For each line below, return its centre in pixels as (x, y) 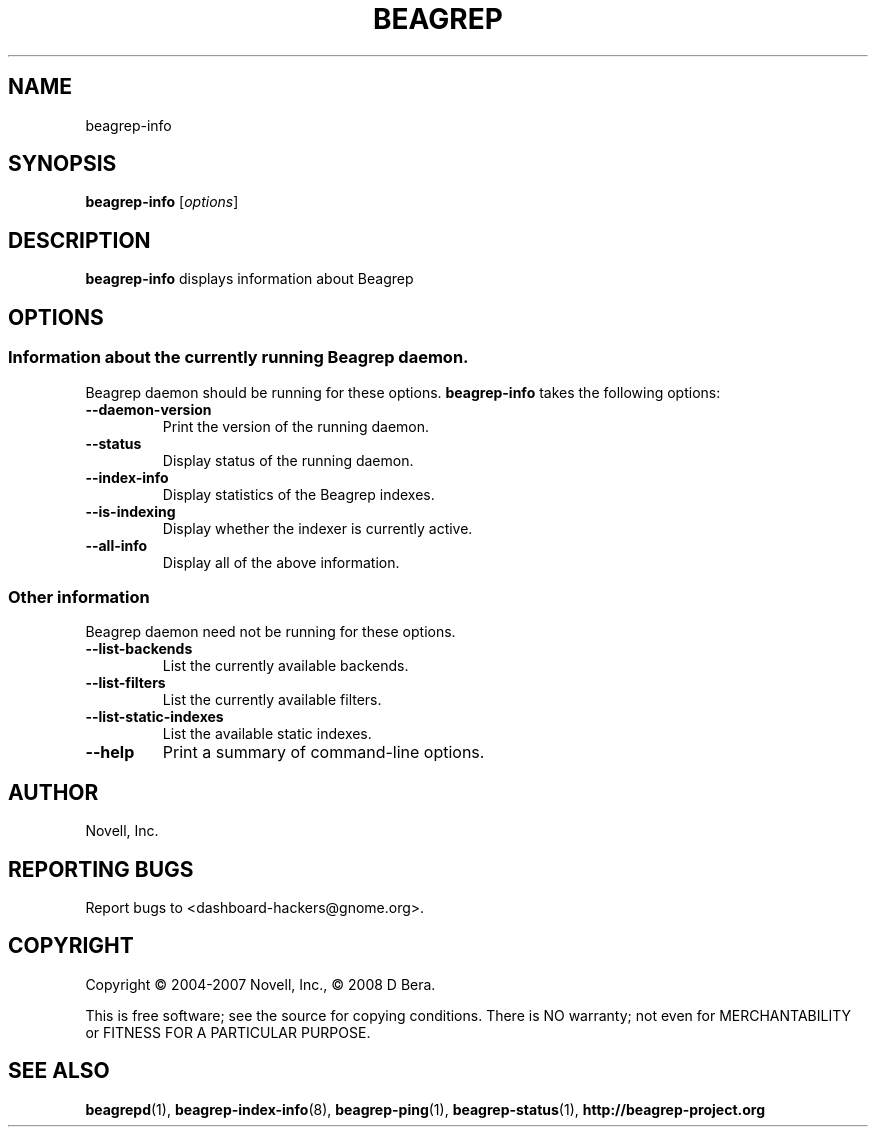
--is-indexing (130, 511)
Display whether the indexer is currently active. (317, 528)
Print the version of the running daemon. (296, 426)
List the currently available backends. (285, 666)
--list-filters (125, 683)
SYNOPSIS (62, 164)
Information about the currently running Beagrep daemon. (238, 357)
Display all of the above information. (281, 562)
